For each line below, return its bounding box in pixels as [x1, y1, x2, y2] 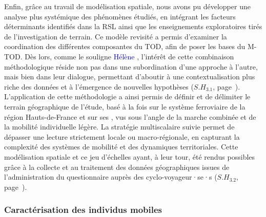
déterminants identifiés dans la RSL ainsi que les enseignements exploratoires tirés [4, 21, 262, 32]
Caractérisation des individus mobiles [4, 203, 162, 216]
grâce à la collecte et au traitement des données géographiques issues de [4, 161, 230, 172]
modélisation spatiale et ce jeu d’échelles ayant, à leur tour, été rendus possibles [4, 151, 255, 162]
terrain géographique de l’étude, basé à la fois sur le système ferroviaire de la [4, 101, 245, 112]
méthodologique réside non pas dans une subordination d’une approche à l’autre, [4, 61, 258, 72]
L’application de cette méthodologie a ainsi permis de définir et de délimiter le [4, 91, 251, 102]
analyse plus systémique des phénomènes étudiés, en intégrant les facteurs [4, 11, 236, 21]
